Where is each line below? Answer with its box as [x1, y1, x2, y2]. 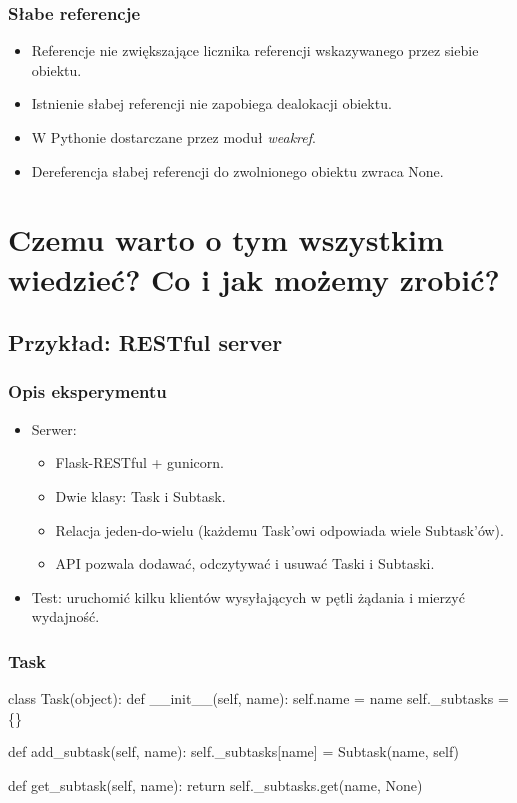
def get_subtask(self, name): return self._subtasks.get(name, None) [8, 774, 423, 795]
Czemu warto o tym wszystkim [8, 219, 444, 260]
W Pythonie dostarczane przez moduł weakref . [31, 127, 316, 147]
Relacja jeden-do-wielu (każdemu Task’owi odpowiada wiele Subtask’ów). [55, 519, 504, 540]
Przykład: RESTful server [8, 327, 283, 358]
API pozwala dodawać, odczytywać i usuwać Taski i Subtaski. [55, 553, 435, 574]
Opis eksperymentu [8, 379, 167, 404]
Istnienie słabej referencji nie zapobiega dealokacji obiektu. [31, 93, 392, 114]
